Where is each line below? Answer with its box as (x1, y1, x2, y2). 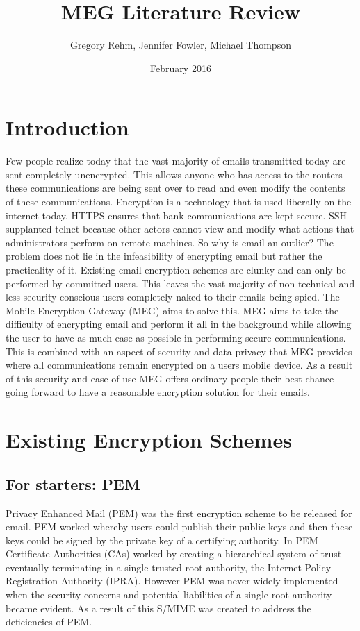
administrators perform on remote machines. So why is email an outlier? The (6, 235, 334, 249)
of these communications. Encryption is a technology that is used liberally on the (6, 194, 352, 209)
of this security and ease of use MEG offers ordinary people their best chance (6, 371, 334, 385)
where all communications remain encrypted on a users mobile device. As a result (6, 357, 353, 372)
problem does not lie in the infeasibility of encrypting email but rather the (6, 249, 322, 263)
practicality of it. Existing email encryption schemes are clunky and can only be (6, 262, 346, 276)
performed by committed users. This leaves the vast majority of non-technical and (6, 276, 355, 290)
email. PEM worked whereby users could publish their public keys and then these (6, 519, 353, 534)
